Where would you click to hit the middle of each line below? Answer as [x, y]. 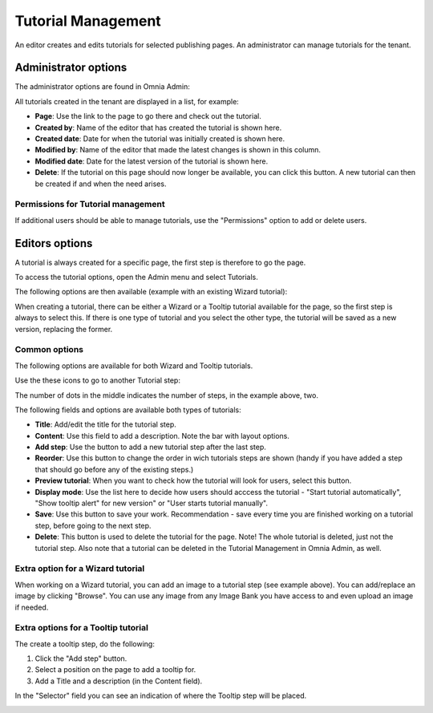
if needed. [32, 607]
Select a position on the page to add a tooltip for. [115, 670]
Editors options [54, 243]
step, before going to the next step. [93, 525]
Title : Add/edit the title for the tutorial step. [105, 424]
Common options [49, 350]
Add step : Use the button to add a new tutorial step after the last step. [150, 447]
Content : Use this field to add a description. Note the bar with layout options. [162, 435]
